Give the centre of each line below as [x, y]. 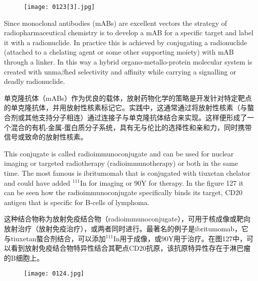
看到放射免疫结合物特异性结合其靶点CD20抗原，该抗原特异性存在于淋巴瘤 [130, 248]
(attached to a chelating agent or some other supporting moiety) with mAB [119, 52]
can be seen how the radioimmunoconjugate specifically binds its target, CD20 [123, 192]
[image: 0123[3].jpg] [60, 7]
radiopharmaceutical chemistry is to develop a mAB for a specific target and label [129, 33]
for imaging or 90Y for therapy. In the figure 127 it [166, 182]
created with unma [33, 71]
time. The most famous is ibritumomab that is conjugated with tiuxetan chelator [127, 173]
